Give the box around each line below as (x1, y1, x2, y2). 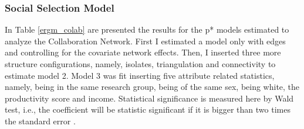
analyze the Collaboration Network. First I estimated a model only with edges (5, 34, 286, 47)
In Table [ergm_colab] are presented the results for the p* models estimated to (5, 23, 289, 36)
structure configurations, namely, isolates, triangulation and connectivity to (5, 58, 276, 69)
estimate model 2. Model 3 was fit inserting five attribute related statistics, (5, 69, 275, 81)
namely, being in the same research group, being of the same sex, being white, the (5, 81, 300, 93)
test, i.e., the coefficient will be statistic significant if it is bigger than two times (5, 103, 291, 116)
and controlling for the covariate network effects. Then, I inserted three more (5, 46, 281, 58)
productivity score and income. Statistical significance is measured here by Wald (5, 92, 294, 104)
